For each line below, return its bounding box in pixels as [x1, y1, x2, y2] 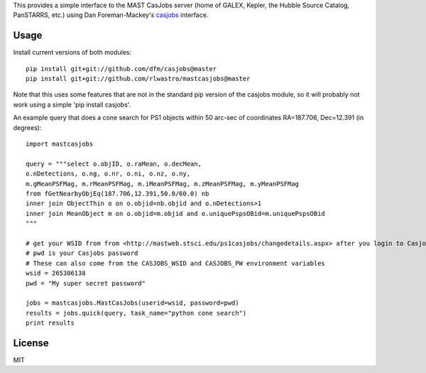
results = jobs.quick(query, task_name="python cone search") [26, 309, 247, 317]
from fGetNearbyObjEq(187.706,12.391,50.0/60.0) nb [26, 189, 209, 198]
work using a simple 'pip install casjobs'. [13, 100, 131, 109]
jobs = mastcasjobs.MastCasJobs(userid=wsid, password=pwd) [26, 299, 239, 307]
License [13, 337, 49, 349]
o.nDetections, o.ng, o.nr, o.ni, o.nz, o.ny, [26, 170, 191, 178]
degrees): [13, 123, 42, 131]
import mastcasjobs [26, 140, 94, 148]
